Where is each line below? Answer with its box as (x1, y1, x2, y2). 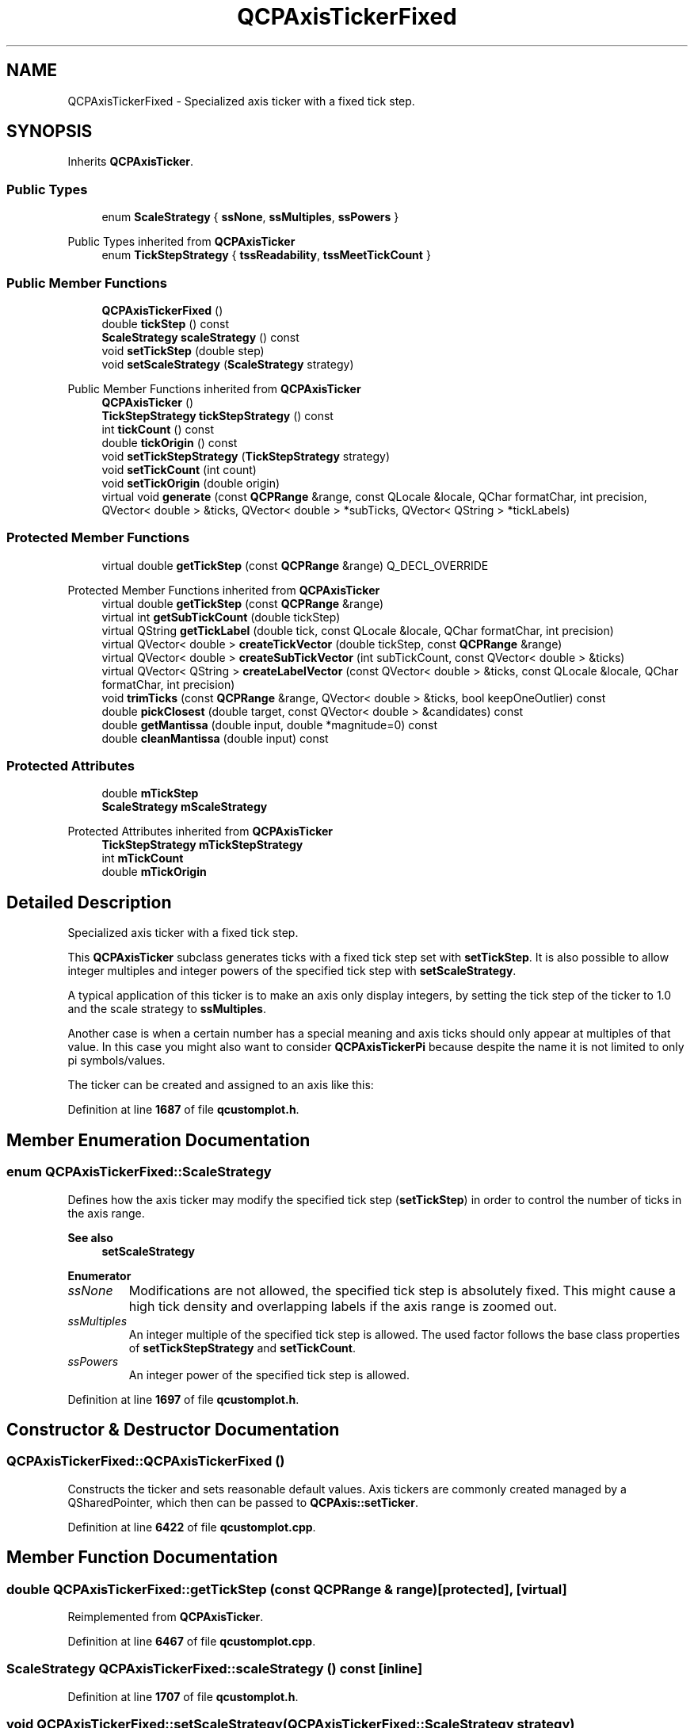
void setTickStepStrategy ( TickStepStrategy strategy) (101, 449, 391, 463)
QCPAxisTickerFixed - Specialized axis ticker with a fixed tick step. (67, 94, 415, 108)
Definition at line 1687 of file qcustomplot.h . (67, 1103, 299, 1117)
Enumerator (67, 1268, 132, 1283)
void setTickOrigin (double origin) (101, 476, 280, 490)
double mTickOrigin (101, 865, 207, 879)
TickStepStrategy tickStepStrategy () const (101, 408, 334, 422)
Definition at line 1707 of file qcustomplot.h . (67, 1689, 299, 1703)
